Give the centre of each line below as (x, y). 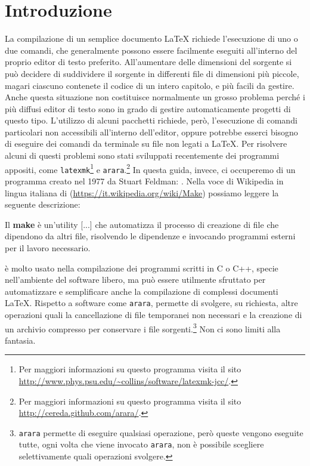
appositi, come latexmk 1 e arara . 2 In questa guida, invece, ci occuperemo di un (150, 168)
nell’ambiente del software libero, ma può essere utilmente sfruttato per (135, 280)
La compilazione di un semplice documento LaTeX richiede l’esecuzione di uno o (151, 38)
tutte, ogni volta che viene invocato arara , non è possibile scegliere (141, 444)
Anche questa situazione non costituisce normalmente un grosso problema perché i (155, 97)
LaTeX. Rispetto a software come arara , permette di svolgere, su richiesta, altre (151, 303)
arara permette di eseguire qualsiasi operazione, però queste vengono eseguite (161, 432)
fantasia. (20, 340)
